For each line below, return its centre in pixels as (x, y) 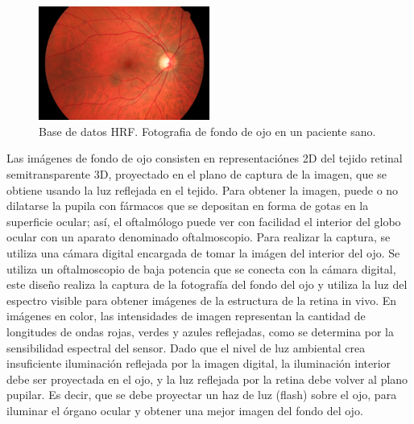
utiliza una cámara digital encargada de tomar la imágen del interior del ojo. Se (203, 252)
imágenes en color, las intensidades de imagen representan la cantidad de (186, 316)
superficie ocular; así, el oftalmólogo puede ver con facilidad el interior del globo (204, 221)
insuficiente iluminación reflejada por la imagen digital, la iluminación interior (199, 363)
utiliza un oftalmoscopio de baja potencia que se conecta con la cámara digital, (201, 268)
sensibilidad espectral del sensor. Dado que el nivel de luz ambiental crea (186, 347)
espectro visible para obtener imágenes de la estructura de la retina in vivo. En (202, 300)
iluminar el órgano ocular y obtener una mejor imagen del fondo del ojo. (185, 410)
